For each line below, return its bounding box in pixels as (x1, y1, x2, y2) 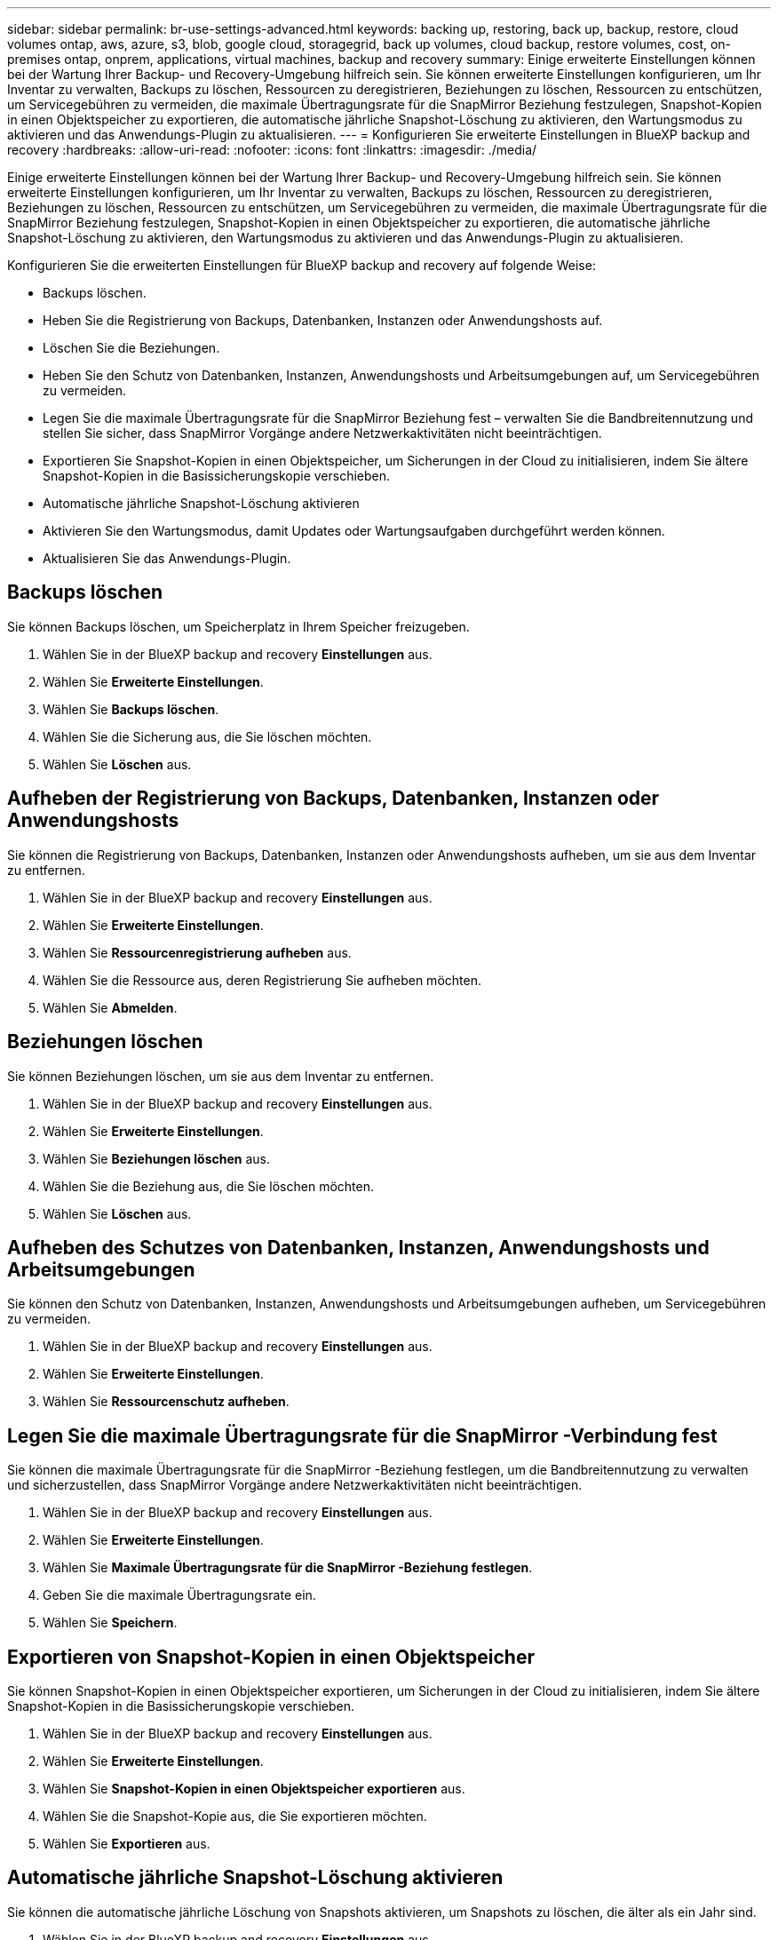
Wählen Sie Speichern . (43, 1615, 178, 1631)
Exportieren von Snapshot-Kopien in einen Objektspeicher (7, 1645, 536, 1668)
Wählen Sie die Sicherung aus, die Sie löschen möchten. (43, 728, 372, 744)
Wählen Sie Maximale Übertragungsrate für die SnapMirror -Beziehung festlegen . (43, 1560, 533, 1576)
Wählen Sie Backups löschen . (43, 701, 219, 717)
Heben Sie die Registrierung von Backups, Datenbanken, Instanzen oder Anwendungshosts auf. (43, 313, 603, 328)
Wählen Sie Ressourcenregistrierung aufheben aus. (43, 944, 352, 960)
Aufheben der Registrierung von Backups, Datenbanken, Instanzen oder (7, 787, 660, 810)
